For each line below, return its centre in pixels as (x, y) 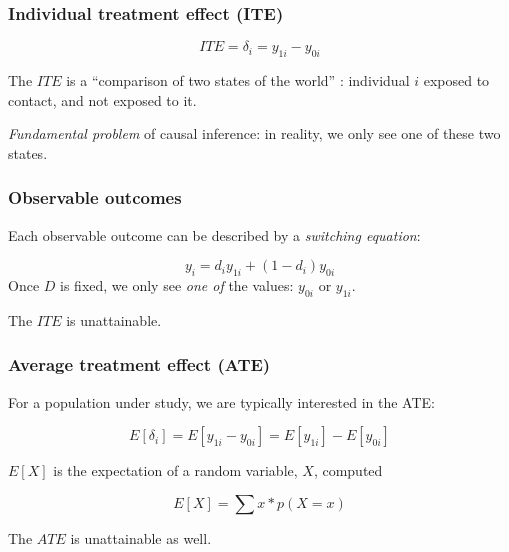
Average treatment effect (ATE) (139, 364)
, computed (348, 470)
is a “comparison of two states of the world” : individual (238, 80)
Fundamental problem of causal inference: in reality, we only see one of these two (254, 133)
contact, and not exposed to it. (102, 99)
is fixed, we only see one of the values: (177, 285)
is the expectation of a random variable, (175, 470)
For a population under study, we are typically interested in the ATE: (221, 401)
